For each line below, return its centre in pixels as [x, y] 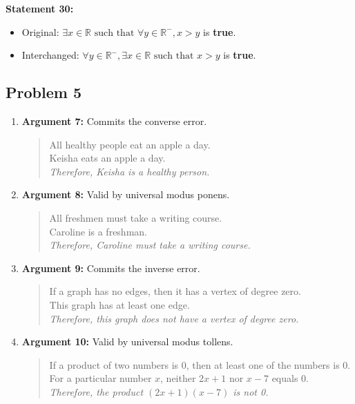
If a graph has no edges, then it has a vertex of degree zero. [175, 291]
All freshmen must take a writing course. [136, 217]
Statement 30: [40, 8]
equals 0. [290, 378]
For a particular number [100, 378]
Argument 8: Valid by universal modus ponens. [126, 194]
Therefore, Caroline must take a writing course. [150, 245]
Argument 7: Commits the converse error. [114, 121]
